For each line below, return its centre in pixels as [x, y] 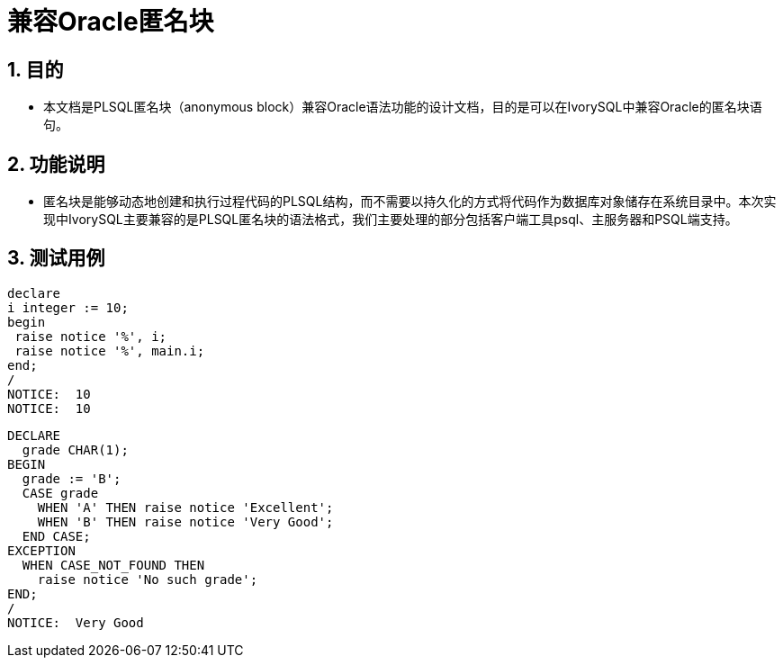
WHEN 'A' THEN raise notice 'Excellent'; [185, 507]
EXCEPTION [41, 550]
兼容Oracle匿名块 [111, 22]
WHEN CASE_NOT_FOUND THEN [113, 565]
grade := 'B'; [72, 478]
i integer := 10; [68, 307]
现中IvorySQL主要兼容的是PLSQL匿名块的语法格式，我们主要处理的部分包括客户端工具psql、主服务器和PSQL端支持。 [391, 220]
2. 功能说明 [56, 164]
